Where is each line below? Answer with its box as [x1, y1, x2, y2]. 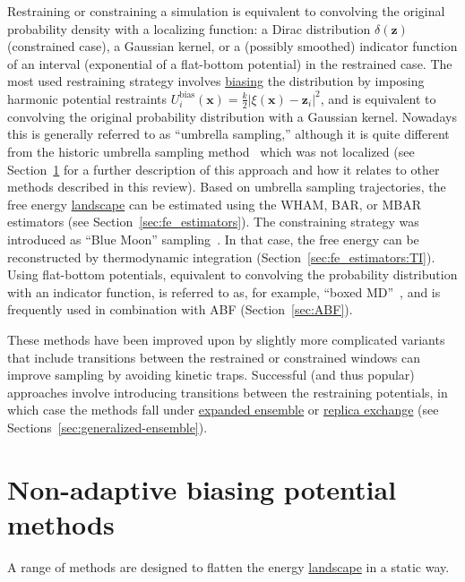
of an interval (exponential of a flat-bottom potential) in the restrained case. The [7, 54, 452, 73]
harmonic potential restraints [7, 89, 168, 107]
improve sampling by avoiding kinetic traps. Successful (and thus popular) [7, 365, 415, 384]
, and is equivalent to [320, 89, 436, 107]
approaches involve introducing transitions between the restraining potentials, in [7, 382, 448, 401]
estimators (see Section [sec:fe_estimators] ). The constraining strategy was [7, 212, 419, 231]
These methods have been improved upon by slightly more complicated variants [7, 330, 445, 348]
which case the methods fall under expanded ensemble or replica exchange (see [7, 400, 439, 419]
